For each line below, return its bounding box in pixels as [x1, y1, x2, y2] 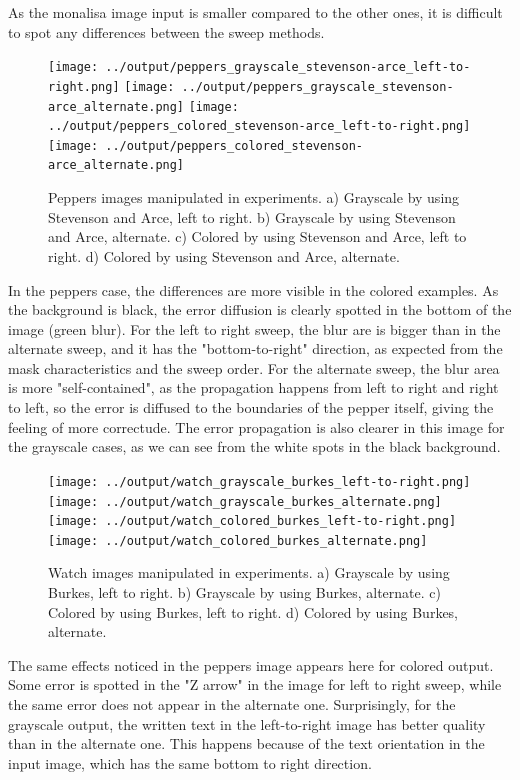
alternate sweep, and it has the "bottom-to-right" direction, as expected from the [8, 338, 503, 359]
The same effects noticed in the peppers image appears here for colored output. [8, 654, 494, 675]
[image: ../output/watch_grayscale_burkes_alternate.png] [48, 494, 442, 509]
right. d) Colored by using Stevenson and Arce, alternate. [48, 245, 400, 266]
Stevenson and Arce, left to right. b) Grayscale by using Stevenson [48, 206, 456, 227]
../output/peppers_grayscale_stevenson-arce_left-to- [105, 60, 471, 75]
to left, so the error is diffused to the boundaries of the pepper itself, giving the [8, 397, 494, 418]
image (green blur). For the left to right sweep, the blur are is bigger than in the [8, 318, 501, 339]
